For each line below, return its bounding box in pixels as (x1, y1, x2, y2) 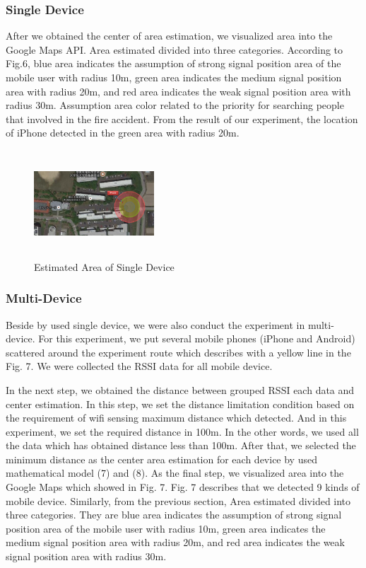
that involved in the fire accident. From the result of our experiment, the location (6, 111, 358, 126)
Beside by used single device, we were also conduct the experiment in (6, 317, 305, 332)
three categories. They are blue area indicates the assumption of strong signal (6, 507, 342, 522)
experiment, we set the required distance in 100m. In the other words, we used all (6, 424, 359, 439)
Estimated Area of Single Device (34, 259, 175, 274)
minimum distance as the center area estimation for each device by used (6, 451, 317, 466)
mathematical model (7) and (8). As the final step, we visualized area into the (6, 465, 344, 480)
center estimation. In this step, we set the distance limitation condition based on (6, 396, 355, 411)
